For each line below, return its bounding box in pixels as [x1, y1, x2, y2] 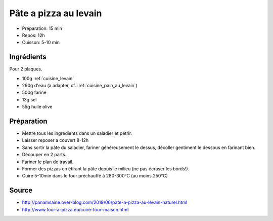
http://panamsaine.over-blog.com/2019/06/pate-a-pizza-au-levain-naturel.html [22, 199, 188, 205]
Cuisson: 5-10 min [22, 40, 60, 46]
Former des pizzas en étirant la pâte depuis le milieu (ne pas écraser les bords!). [22, 166, 190, 172]
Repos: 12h [22, 32, 45, 38]
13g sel [22, 96, 37, 102]
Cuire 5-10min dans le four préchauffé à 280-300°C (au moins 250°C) [22, 173, 168, 179]
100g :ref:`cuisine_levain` [22, 75, 74, 81]
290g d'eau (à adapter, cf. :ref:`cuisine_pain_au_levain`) [22, 83, 138, 89]
